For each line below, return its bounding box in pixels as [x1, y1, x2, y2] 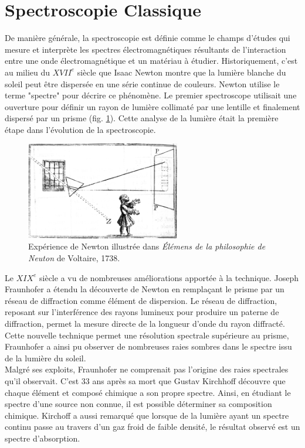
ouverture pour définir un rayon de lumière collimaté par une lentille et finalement [5, 100, 300, 112]
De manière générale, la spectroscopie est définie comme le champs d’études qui [5, 32, 290, 44]
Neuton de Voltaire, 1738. [28, 252, 120, 264]
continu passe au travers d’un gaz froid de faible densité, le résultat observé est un [5, 420, 300, 433]
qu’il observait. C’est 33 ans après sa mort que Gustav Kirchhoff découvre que [5, 374, 286, 387]
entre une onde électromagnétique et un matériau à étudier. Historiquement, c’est [5, 54, 298, 67]
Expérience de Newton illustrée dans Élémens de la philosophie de [28, 240, 266, 252]
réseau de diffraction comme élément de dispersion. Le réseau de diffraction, [5, 294, 277, 306]
